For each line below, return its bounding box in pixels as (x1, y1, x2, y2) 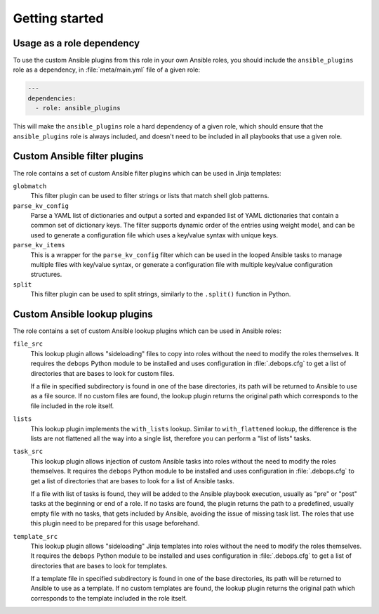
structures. (30, 270, 62, 279)
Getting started (13, 11, 104, 26)
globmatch (13, 182, 47, 190)
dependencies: (27, 94, 77, 102)
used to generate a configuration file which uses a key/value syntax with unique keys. (30, 230, 279, 239)
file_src (13, 340, 44, 348)
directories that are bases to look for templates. (30, 561, 168, 570)
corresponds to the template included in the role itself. (30, 594, 187, 602)
